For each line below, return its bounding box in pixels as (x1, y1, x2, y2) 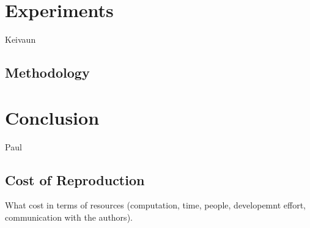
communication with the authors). (5, 211, 133, 224)
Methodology (5, 63, 90, 82)
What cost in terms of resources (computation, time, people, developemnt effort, (5, 199, 306, 211)
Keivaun (5, 33, 36, 46)
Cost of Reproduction (5, 170, 145, 189)
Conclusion (5, 105, 100, 130)
